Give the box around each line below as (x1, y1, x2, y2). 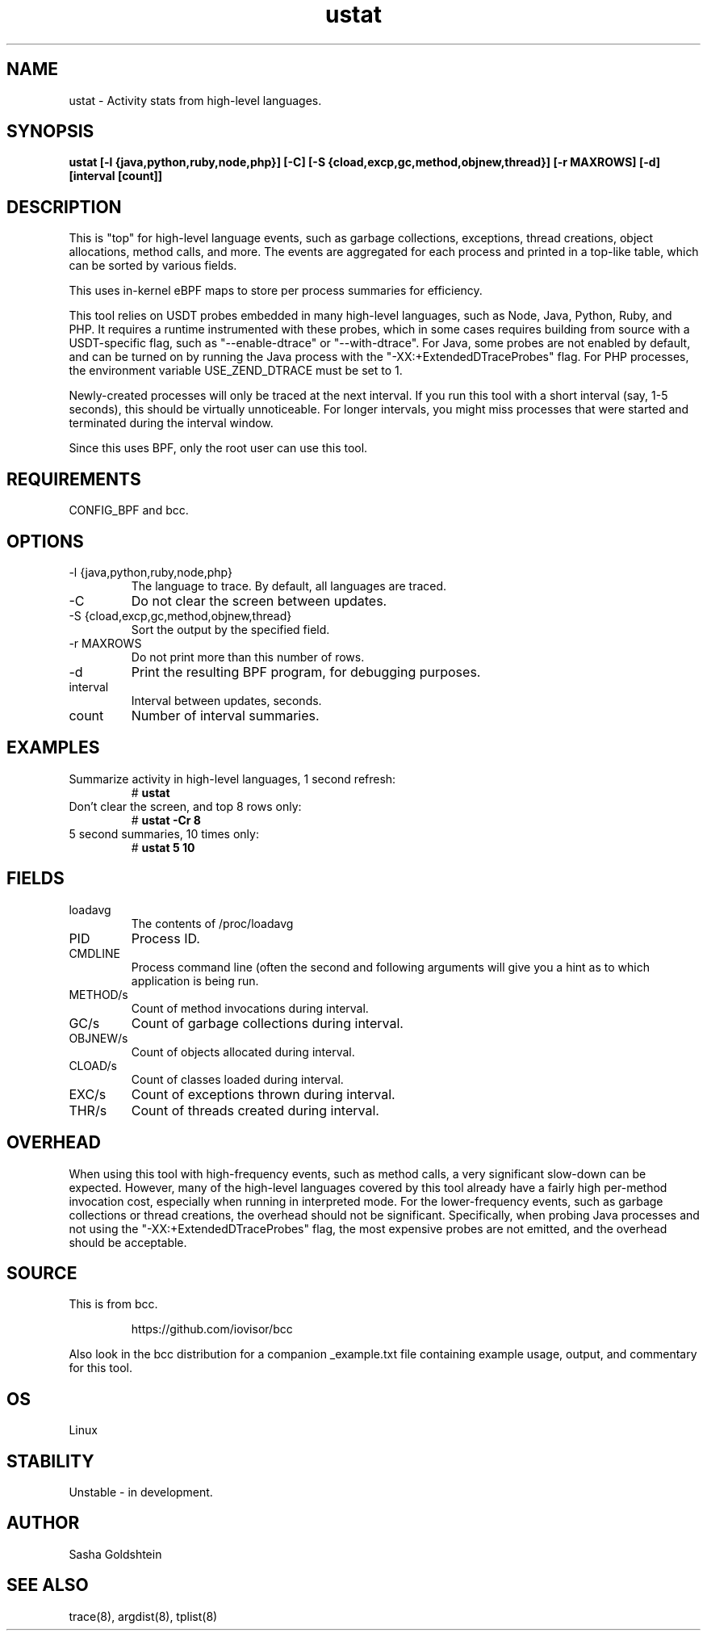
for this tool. (69, 1361, 132, 1375)
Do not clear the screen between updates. (131, 592, 387, 609)
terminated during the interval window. (69, 416, 274, 430)
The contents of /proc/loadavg (131, 916, 294, 930)
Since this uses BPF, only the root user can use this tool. (69, 441, 368, 455)
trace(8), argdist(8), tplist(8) (69, 1609, 218, 1623)
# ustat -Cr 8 (131, 812, 201, 827)
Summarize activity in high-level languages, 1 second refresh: (69, 771, 396, 786)
